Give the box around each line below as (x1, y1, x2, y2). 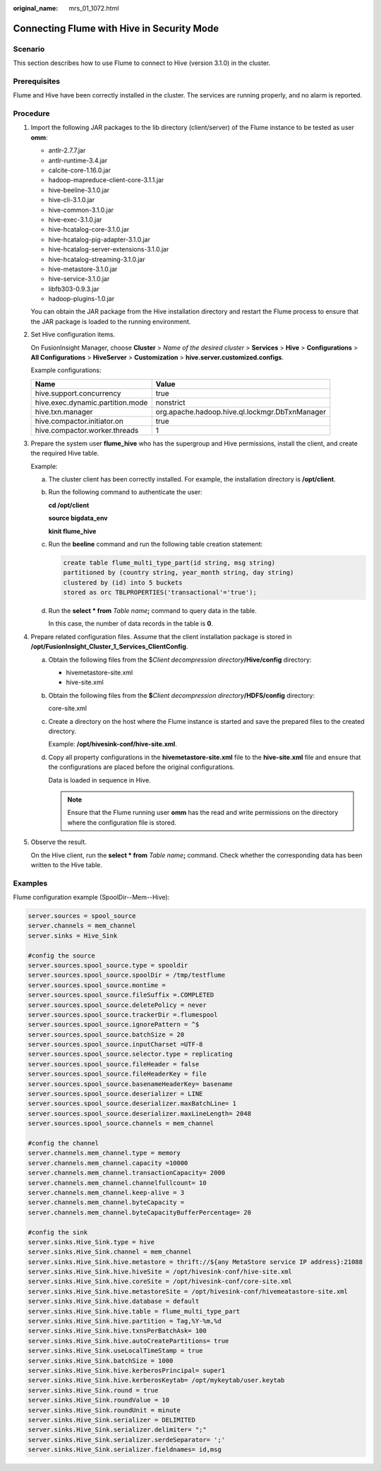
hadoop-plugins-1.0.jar (48, 294, 115, 303)
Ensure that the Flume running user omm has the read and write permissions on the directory (67, 809, 339, 817)
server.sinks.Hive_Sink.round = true (28, 1386, 159, 1394)
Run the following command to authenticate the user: (48, 488, 202, 496)
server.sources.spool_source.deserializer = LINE (28, 1090, 203, 1098)
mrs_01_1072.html (68, 4, 119, 12)
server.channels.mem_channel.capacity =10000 (28, 1159, 188, 1167)
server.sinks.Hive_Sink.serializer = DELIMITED (28, 1416, 195, 1424)
